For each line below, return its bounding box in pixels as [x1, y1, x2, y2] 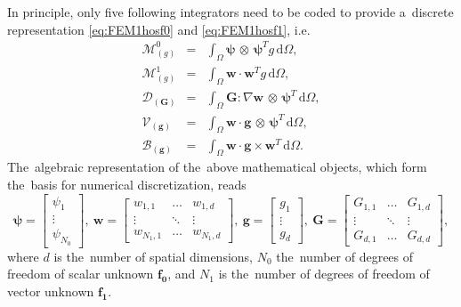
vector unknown [7, 281, 94, 300]
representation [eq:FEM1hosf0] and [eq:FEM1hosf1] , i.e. [7, 20, 311, 38]
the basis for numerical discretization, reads [7, 175, 247, 193]
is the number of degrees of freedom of [218, 264, 430, 283]
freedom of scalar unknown [7, 264, 154, 283]
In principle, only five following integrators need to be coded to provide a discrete [7, 3, 454, 20]
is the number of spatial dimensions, [53, 246, 254, 265]
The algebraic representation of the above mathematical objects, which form [7, 158, 427, 176]
